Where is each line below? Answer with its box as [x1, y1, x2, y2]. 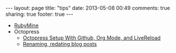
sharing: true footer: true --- [5, 10, 74, 17]
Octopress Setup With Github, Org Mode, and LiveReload [22, 34, 161, 41]
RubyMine [13, 22, 39, 29]
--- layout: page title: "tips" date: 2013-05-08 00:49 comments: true [5, 5, 171, 11]
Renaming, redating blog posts [22, 41, 97, 47]
